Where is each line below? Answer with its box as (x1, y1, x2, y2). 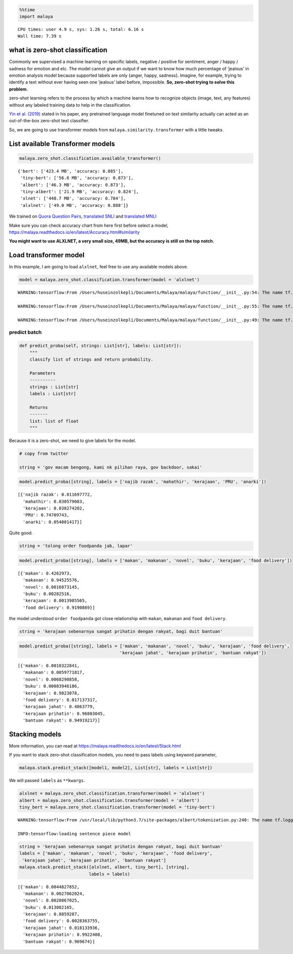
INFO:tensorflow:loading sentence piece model (18, 831, 131, 836)
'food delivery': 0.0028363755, (22, 918, 100, 924)
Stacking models (9, 730, 62, 738)
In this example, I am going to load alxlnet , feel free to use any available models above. (9, 264, 188, 270)
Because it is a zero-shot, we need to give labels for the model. (9, 438, 136, 444)
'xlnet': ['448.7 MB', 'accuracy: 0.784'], (20, 196, 126, 201)
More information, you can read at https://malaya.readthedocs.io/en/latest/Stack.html (9, 743, 181, 749)
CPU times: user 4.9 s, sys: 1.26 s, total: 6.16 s (18, 26, 144, 32)
